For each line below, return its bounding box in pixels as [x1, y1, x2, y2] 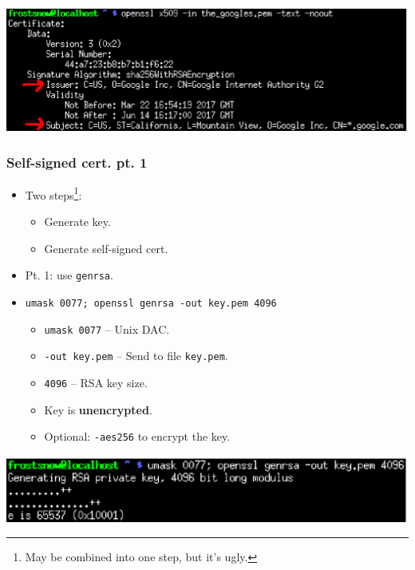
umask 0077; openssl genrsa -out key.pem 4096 [25, 297, 277, 309]
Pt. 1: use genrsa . [25, 267, 113, 283]
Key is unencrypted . [44, 401, 152, 418]
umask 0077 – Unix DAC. [44, 320, 170, 337]
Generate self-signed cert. [44, 239, 168, 256]
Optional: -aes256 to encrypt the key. [44, 428, 231, 445]
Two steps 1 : [25, 184, 82, 203]
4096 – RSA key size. [44, 374, 148, 390]
